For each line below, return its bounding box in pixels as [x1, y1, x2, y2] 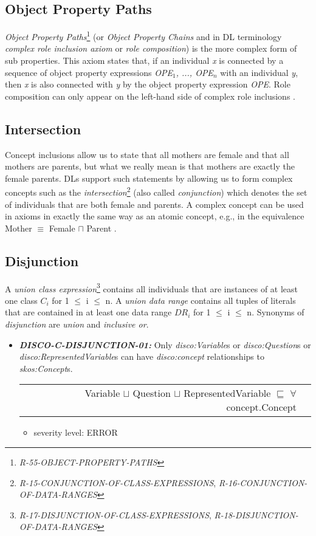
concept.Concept [226, 400, 297, 414]
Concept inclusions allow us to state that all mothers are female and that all [5, 148, 289, 160]
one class [5, 294, 38, 306]
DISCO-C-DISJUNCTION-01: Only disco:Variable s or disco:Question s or [19, 338, 311, 351]
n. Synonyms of [247, 306, 304, 318]
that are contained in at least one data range [5, 306, 172, 318]
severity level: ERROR [33, 426, 118, 439]
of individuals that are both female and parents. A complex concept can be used [5, 198, 304, 210]
